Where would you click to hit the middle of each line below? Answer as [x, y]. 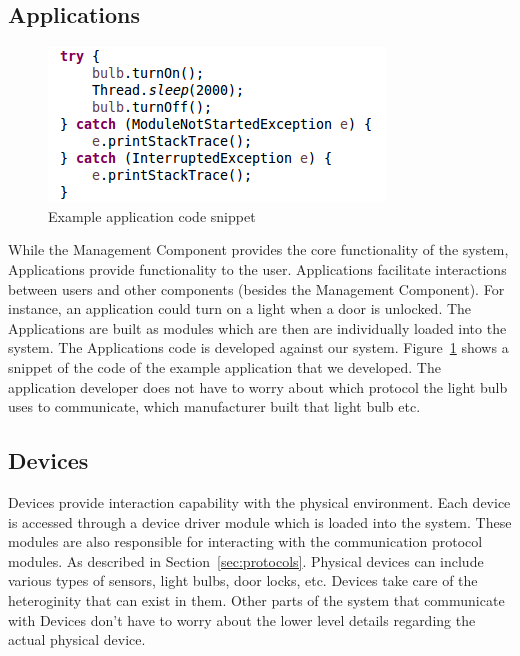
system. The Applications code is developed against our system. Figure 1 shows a [258, 347]
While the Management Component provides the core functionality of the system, [258, 249]
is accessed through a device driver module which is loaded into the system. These [260, 521]
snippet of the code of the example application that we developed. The [224, 366]
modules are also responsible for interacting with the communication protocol [245, 541]
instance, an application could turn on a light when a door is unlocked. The [240, 308]
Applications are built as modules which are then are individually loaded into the [257, 327]
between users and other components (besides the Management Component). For [256, 288]
